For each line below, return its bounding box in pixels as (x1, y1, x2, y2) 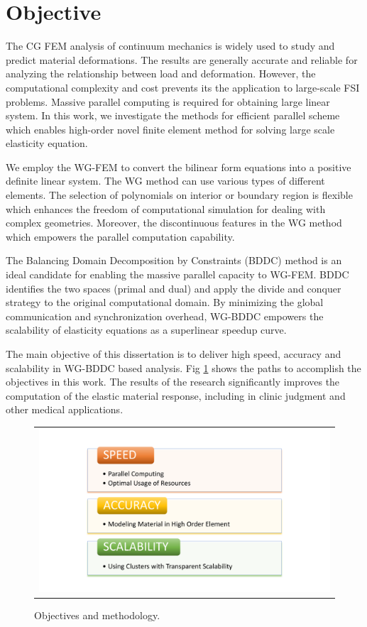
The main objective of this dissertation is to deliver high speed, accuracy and (6, 347, 341, 361)
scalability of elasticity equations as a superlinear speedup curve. (6, 322, 287, 337)
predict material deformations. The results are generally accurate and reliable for (6, 52, 358, 67)
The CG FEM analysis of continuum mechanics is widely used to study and (6, 38, 335, 53)
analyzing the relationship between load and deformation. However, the (6, 66, 316, 81)
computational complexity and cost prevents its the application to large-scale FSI (6, 80, 360, 94)
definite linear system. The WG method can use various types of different (6, 173, 325, 188)
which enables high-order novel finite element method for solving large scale (6, 121, 335, 136)
